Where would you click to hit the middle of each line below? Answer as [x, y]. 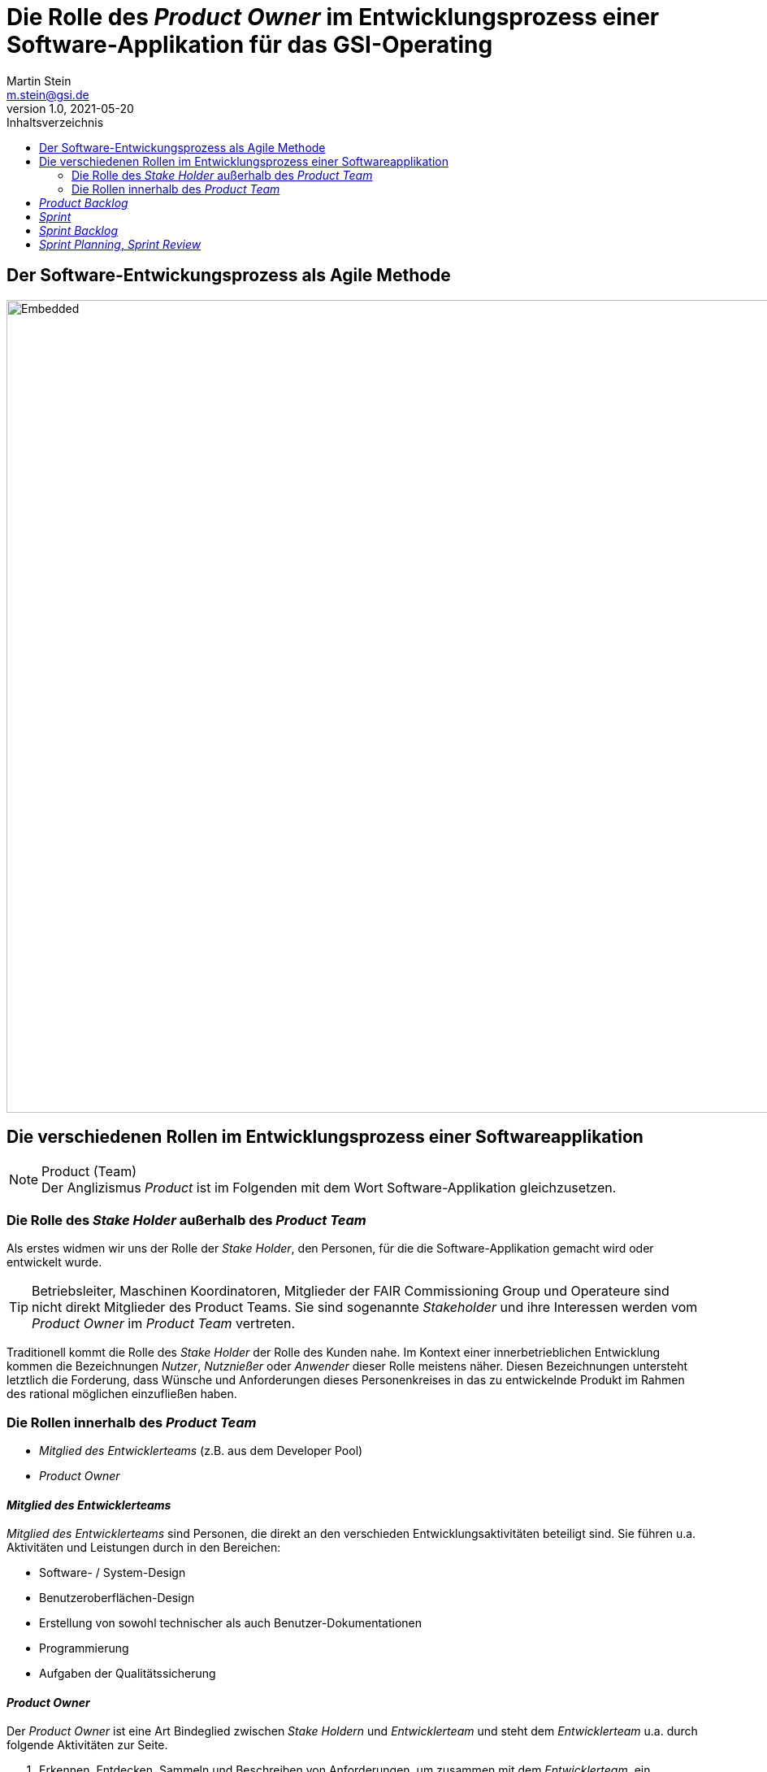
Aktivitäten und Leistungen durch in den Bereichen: [144, 1548]
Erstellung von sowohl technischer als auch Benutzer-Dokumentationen [231, 1623]
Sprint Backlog [78, 230]
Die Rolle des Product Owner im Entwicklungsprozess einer [333, 17]
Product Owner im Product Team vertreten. [164, 1324]
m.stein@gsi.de [48, 94]
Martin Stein [39, 80]
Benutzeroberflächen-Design [117, 1598]
